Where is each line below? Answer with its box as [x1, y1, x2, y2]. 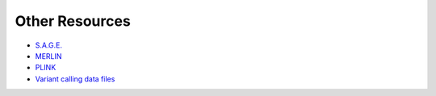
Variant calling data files [35, 73, 115, 84]
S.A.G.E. [35, 40, 63, 50]
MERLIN [35, 51, 62, 61]
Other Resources [15, 12, 131, 30]
